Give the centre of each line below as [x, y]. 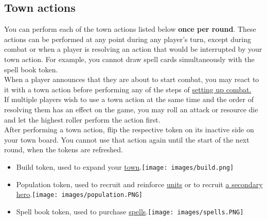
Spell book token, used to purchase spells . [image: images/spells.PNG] [130, 211]
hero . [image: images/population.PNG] [79, 194]
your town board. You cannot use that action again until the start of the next [127, 139]
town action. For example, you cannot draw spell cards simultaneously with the [129, 59]
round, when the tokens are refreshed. [64, 149]
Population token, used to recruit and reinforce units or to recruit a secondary [139, 184]
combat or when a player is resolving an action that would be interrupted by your [133, 49]
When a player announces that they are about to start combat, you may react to [132, 79]
